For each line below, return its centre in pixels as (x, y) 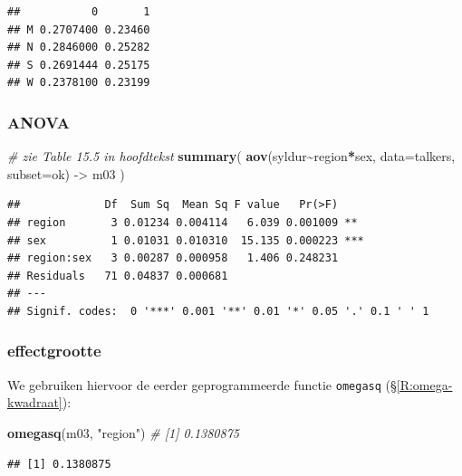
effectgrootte (54, 351)
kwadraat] (35, 402)
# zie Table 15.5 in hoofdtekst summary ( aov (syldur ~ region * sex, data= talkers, (231, 156)
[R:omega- (424, 384)
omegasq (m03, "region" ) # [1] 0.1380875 (123, 433)
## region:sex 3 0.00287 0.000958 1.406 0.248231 (173, 258)
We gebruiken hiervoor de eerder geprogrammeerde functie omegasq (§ (202, 384)
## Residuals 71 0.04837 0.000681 (118, 276)
